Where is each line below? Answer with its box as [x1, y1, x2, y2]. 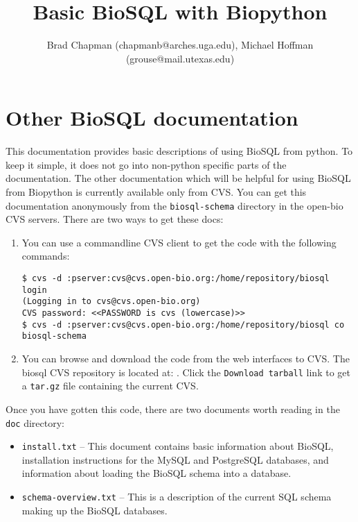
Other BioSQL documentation [6, 103, 298, 132]
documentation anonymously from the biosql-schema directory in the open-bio [6, 198, 343, 212]
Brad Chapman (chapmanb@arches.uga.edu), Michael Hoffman [46, 37, 314, 52]
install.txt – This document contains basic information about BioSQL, [21, 439, 334, 453]
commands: [21, 249, 70, 263]
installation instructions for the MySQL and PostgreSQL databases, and [21, 452, 329, 466]
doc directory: [6, 415, 64, 430]
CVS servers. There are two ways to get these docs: [6, 212, 224, 226]
